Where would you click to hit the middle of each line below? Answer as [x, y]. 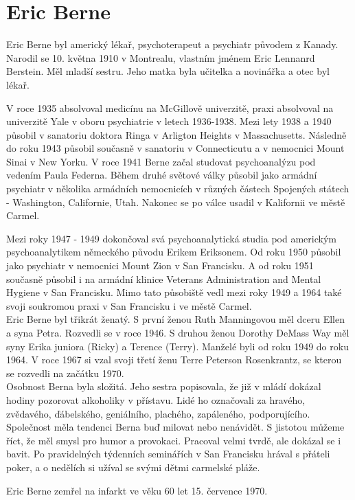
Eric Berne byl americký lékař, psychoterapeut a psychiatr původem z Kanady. [172, 44]
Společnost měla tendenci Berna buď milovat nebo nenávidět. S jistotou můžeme [175, 427]
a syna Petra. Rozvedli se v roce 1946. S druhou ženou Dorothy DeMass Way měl [178, 332]
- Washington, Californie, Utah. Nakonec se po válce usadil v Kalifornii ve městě [176, 202]
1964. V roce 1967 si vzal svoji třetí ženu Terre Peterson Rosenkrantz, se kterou [174, 360]
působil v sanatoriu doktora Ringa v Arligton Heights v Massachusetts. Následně [176, 134]
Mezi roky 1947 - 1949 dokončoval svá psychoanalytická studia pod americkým [171, 238]
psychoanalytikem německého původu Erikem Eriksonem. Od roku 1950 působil [174, 252]
